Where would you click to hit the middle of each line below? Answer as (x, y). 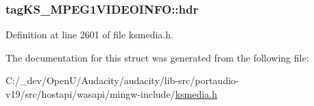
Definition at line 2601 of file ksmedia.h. (89, 35)
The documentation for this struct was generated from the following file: (157, 57)
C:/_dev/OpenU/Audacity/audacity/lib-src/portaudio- (122, 80)
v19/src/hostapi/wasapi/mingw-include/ (90, 94)
